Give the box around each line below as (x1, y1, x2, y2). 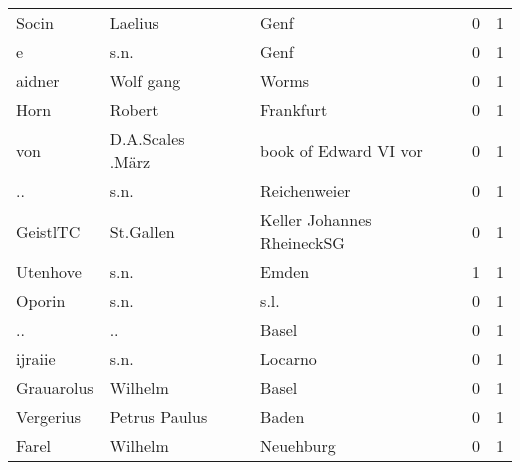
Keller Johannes (260, 208, 372, 231)
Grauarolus (16, 376, 94, 399)
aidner (16, 69, 60, 92)
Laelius (109, 11, 159, 34)
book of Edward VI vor (260, 138, 423, 162)
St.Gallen (109, 219, 175, 243)
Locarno (260, 347, 317, 370)
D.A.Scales (109, 127, 185, 150)
